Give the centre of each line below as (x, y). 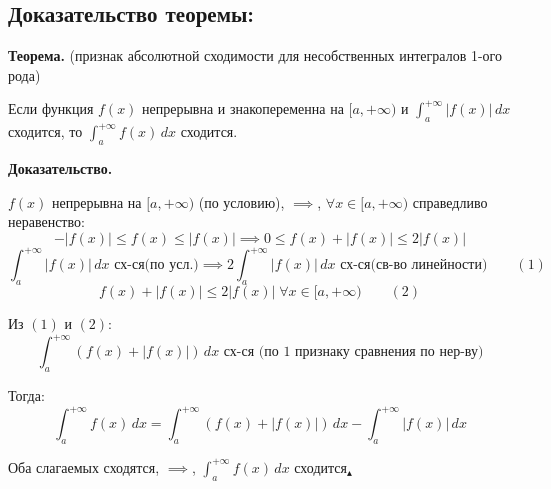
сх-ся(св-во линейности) (414, 265)
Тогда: (26, 394)
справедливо (450, 201)
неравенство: (46, 221)
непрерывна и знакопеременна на (243, 108)
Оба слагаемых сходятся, (84, 466)
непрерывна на (97, 201)
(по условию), (241, 201)
